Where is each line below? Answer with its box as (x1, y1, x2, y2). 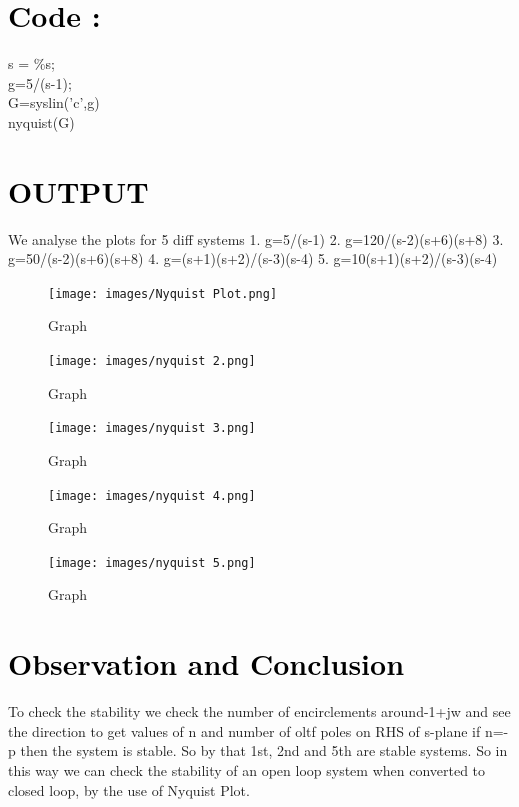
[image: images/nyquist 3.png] (48, 421, 256, 436)
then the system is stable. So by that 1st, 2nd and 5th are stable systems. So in (20, 740, 508, 761)
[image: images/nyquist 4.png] (48, 488, 256, 503)
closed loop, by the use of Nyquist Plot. (8, 779, 250, 800)
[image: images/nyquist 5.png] (48, 555, 256, 570)
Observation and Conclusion (8, 643, 405, 684)
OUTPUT (8, 170, 149, 211)
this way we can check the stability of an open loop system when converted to (8, 759, 486, 780)
